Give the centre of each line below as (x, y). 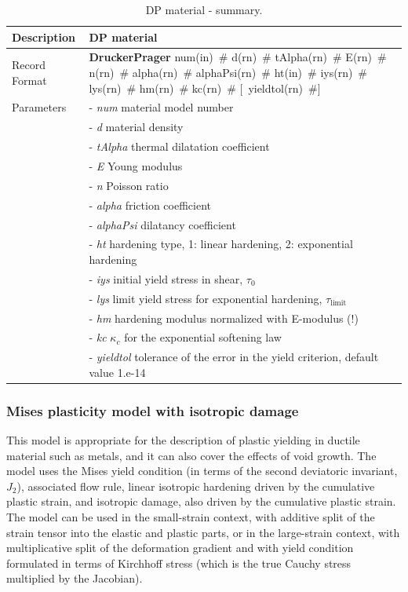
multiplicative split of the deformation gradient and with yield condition (180, 548)
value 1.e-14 (117, 372)
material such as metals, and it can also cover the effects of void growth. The (191, 455)
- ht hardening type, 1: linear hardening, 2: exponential (221, 244)
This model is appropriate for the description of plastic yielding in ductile (183, 440)
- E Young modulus (136, 166)
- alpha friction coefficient (150, 205)
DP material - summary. (204, 9)
